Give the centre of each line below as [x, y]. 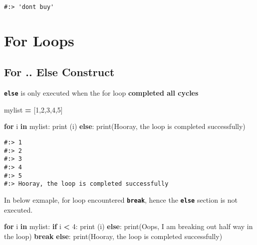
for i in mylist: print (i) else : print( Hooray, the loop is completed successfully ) [125, 126]
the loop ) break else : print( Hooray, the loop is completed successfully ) [113, 236]
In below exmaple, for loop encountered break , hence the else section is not [121, 200]
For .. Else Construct [59, 72]
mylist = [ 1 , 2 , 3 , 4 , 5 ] [33, 109]
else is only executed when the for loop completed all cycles [101, 93]
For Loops [39, 40]
